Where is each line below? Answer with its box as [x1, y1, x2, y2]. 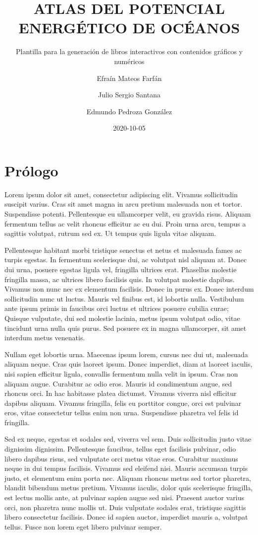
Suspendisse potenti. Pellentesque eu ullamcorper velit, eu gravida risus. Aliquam [4, 209, 251, 219]
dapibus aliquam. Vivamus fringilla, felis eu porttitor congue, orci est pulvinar [4, 397, 242, 408]
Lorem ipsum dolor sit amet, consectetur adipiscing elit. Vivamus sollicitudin [4, 189, 238, 199]
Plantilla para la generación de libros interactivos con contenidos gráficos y [15, 46, 243, 57]
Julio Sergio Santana [98, 89, 160, 100]
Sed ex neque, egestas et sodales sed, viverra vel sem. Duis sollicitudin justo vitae [4, 434, 252, 444]
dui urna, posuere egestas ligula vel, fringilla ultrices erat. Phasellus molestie [4, 264, 237, 274]
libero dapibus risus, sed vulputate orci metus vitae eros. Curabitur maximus [4, 453, 238, 463]
